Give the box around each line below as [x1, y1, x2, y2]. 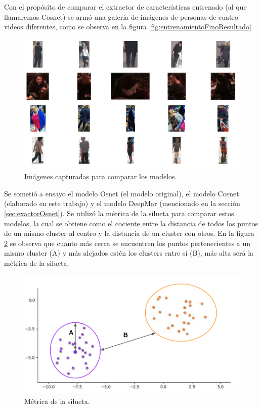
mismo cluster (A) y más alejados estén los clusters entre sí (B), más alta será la [4, 248, 254, 258]
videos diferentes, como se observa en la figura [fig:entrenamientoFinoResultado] [4, 21, 251, 32]
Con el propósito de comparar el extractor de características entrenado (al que [4, 2, 247, 12]
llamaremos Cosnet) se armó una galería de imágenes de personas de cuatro [4, 11, 238, 22]
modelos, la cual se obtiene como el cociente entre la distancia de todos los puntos [4, 218, 258, 228]
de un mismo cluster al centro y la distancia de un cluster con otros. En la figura [4, 228, 254, 238]
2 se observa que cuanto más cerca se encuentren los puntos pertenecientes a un [4, 237, 251, 248]
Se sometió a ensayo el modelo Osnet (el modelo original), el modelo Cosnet [4, 188, 239, 198]
